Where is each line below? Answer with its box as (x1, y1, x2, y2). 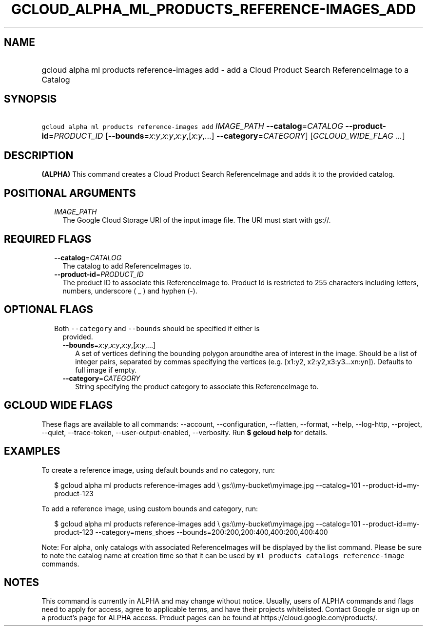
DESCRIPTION (4, 149, 74, 162)
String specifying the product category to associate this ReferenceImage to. (75, 382, 319, 391)
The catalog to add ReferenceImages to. (62, 261, 192, 270)
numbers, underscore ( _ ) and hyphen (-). (62, 286, 197, 295)
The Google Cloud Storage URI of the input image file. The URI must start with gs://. (62, 216, 331, 225)
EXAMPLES (4, 445, 60, 458)
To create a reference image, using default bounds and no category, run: (41, 465, 275, 474)
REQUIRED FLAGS (4, 232, 92, 245)
